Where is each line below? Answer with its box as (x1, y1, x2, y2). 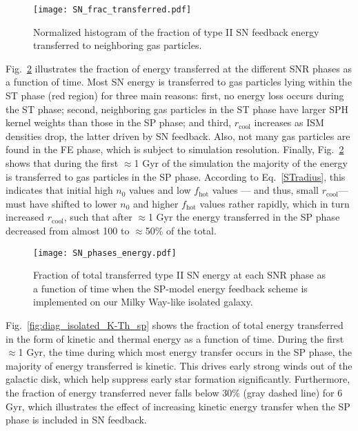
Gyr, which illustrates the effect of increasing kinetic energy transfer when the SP (6, 399, 350, 413)
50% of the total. (145, 223, 217, 237)
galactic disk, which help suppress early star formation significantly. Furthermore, (6, 372, 350, 386)
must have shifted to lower (6, 196, 117, 210)
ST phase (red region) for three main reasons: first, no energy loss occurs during (6, 88, 344, 103)
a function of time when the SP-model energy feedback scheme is (33, 281, 308, 295)
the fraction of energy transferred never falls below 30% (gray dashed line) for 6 (6, 385, 343, 399)
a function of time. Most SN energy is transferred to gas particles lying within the (6, 74, 352, 89)
